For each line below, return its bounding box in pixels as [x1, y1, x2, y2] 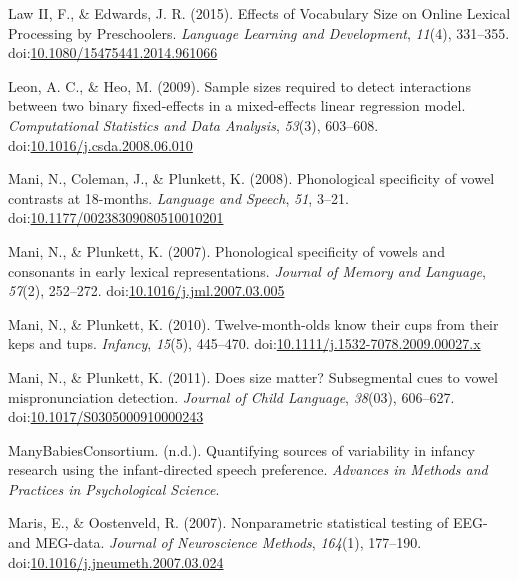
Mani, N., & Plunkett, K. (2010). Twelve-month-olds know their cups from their [8, 313, 499, 334]
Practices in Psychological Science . [8, 478, 220, 499]
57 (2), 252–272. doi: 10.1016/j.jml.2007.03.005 [8, 280, 285, 301]
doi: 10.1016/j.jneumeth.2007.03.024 [8, 551, 224, 572]
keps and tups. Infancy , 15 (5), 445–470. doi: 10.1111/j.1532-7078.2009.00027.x [8, 333, 481, 354]
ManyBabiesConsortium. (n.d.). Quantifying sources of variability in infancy [8, 439, 475, 460]
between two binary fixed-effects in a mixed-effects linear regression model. [8, 95, 466, 116]
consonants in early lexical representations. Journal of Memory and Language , [8, 260, 486, 281]
